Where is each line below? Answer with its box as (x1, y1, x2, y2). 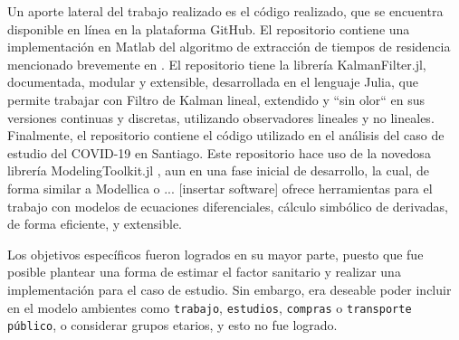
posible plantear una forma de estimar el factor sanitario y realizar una (7, 262, 401, 281)
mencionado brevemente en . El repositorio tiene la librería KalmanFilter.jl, (7, 54, 426, 73)
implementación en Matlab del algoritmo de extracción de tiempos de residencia (7, 37, 451, 56)
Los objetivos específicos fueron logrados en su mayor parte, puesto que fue (7, 244, 424, 263)
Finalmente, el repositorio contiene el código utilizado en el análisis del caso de (7, 126, 445, 145)
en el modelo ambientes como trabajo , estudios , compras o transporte (7, 297, 412, 316)
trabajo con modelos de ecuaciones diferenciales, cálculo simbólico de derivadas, (7, 196, 448, 215)
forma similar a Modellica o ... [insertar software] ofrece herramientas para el (7, 178, 433, 197)
